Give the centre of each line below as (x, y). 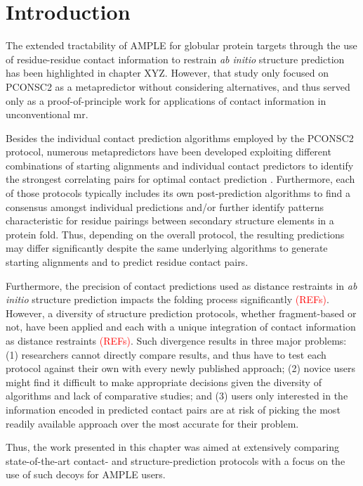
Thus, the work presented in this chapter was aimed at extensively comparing (172, 447)
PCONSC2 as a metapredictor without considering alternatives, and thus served (178, 86)
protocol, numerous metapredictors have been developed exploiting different (169, 152)
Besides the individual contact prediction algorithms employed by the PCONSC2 (180, 138)
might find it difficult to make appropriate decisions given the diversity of (164, 382)
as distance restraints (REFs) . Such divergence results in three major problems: (176, 340)
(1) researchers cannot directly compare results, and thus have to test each (166, 354)
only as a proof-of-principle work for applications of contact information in (166, 100)
